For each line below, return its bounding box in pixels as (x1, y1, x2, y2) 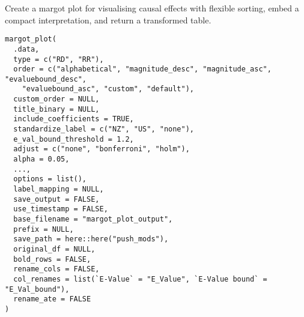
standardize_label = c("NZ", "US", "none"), (13, 125, 194, 134)
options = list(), (13, 175, 87, 184)
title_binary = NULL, (13, 104, 100, 113)
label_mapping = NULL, (13, 185, 104, 194)
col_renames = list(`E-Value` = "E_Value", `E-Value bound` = (13, 274, 267, 283)
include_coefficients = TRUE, (13, 115, 134, 124)
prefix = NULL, (13, 225, 74, 234)
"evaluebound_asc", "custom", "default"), (22, 85, 194, 94)
